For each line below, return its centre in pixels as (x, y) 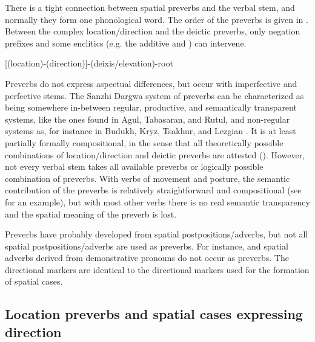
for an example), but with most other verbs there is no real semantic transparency (157, 202)
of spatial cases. (34, 281)
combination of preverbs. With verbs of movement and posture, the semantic (148, 178)
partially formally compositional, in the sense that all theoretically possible (144, 142)
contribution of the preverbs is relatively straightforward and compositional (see (153, 190)
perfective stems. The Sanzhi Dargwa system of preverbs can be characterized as (154, 95)
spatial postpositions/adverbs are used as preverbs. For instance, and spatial (147, 246)
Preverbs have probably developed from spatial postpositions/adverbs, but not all (157, 234)
